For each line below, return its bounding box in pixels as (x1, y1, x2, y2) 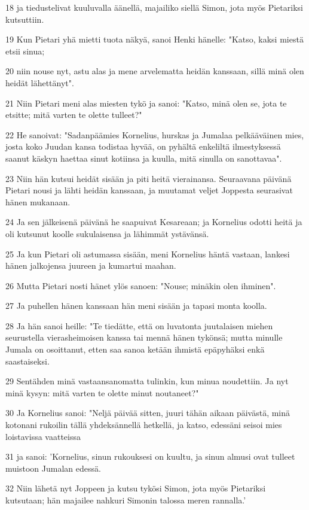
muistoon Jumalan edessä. (5, 462, 101, 474)
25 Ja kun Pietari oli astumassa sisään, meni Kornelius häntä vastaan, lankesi (5, 247, 290, 260)
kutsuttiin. (5, 13, 44, 25)
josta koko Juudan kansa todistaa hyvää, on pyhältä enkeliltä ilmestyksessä (5, 140, 281, 153)
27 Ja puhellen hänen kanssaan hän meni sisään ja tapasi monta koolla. (5, 299, 267, 312)
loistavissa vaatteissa (5, 430, 81, 442)
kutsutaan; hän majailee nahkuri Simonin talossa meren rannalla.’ (5, 494, 246, 506)
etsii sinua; (5, 44, 45, 57)
